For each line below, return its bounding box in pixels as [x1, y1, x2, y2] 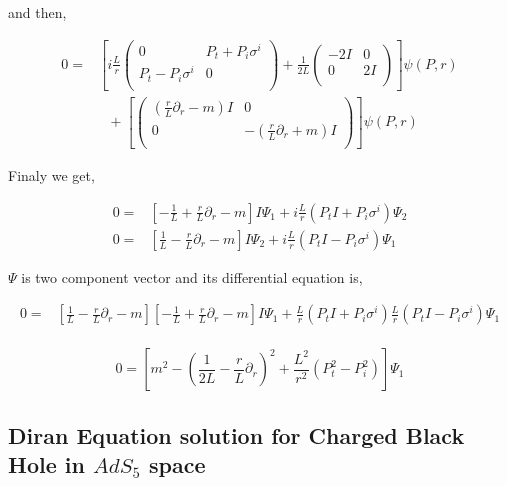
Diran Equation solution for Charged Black [8, 419, 465, 450]
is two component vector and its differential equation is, [21, 266, 363, 287]
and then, [8, 2, 67, 22]
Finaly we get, [8, 165, 95, 186]
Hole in [8, 449, 85, 480]
